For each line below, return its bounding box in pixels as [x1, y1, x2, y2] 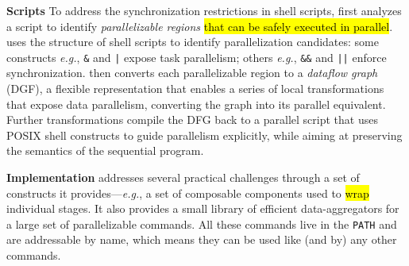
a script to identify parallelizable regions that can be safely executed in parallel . [6, 17, 393, 34]
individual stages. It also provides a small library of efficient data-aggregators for [6, 200, 399, 217]
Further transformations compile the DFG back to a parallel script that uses [6, 111, 378, 128]
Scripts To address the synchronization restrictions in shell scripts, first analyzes [6, 2, 402, 18]
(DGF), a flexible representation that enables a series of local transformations [6, 80, 384, 97]
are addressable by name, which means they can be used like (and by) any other [6, 231, 397, 248]
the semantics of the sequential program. [6, 142, 204, 159]
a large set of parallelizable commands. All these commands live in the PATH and [6, 215, 397, 232]
